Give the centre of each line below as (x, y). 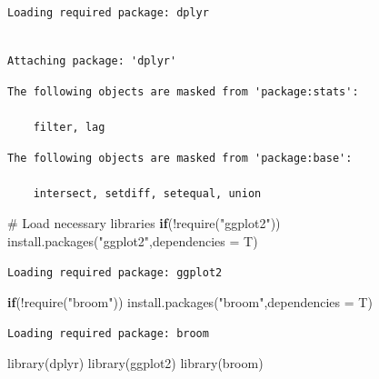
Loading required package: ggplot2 (115, 272)
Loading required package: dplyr (108, 13)
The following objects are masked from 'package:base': (180, 158)
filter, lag (69, 127)
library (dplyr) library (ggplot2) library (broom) (135, 363)
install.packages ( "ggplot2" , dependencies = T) (133, 240)
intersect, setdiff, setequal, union (147, 193)
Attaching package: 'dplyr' (92, 61)
